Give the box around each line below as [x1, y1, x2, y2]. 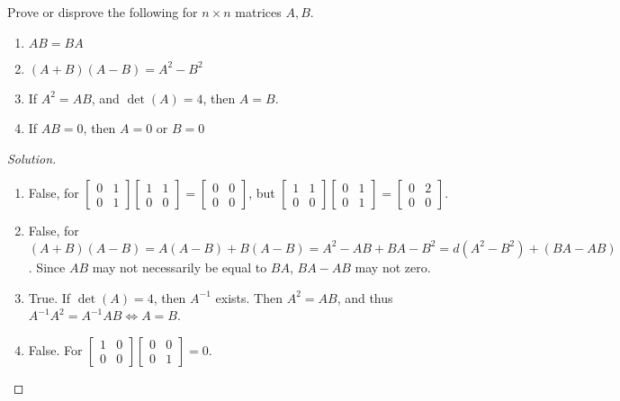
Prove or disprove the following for [7, 3, 198, 21]
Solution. [7, 148, 57, 167]
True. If [28, 288, 71, 307]
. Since [28, 257, 66, 276]
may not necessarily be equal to [92, 257, 267, 276]
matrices [235, 3, 282, 21]
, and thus [337, 288, 393, 307]
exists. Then [215, 288, 283, 307]
